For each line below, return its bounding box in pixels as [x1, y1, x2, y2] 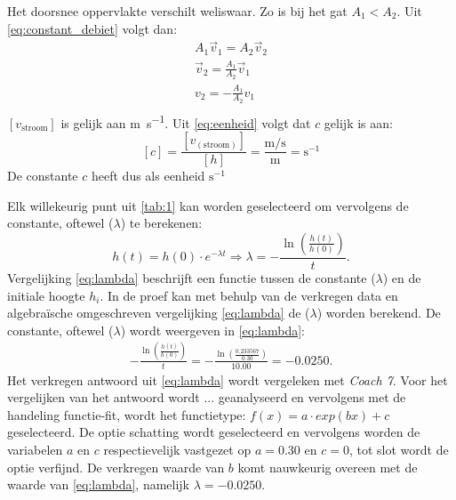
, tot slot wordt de [348, 440, 449, 458]
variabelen [7, 440, 63, 458]
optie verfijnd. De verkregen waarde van [7, 457, 225, 476]
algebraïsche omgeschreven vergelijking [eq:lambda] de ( [7, 303, 310, 322]
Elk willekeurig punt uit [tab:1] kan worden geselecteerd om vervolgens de [7, 196, 409, 214]
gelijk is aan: [324, 113, 393, 132]
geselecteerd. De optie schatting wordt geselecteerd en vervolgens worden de [7, 423, 420, 441]
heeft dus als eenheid [91, 166, 205, 185]
